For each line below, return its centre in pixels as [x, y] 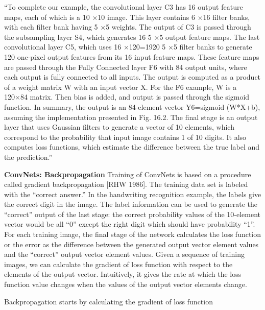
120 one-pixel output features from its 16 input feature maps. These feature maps [132, 56]
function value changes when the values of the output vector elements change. [126, 284]
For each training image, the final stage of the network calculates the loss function [133, 234]
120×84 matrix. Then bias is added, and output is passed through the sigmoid [127, 97]
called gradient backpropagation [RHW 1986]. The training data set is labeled [126, 184]
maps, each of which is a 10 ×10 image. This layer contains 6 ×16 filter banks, [127, 17]
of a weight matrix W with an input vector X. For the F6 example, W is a [121, 87]
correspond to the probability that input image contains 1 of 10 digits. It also [125, 137]
